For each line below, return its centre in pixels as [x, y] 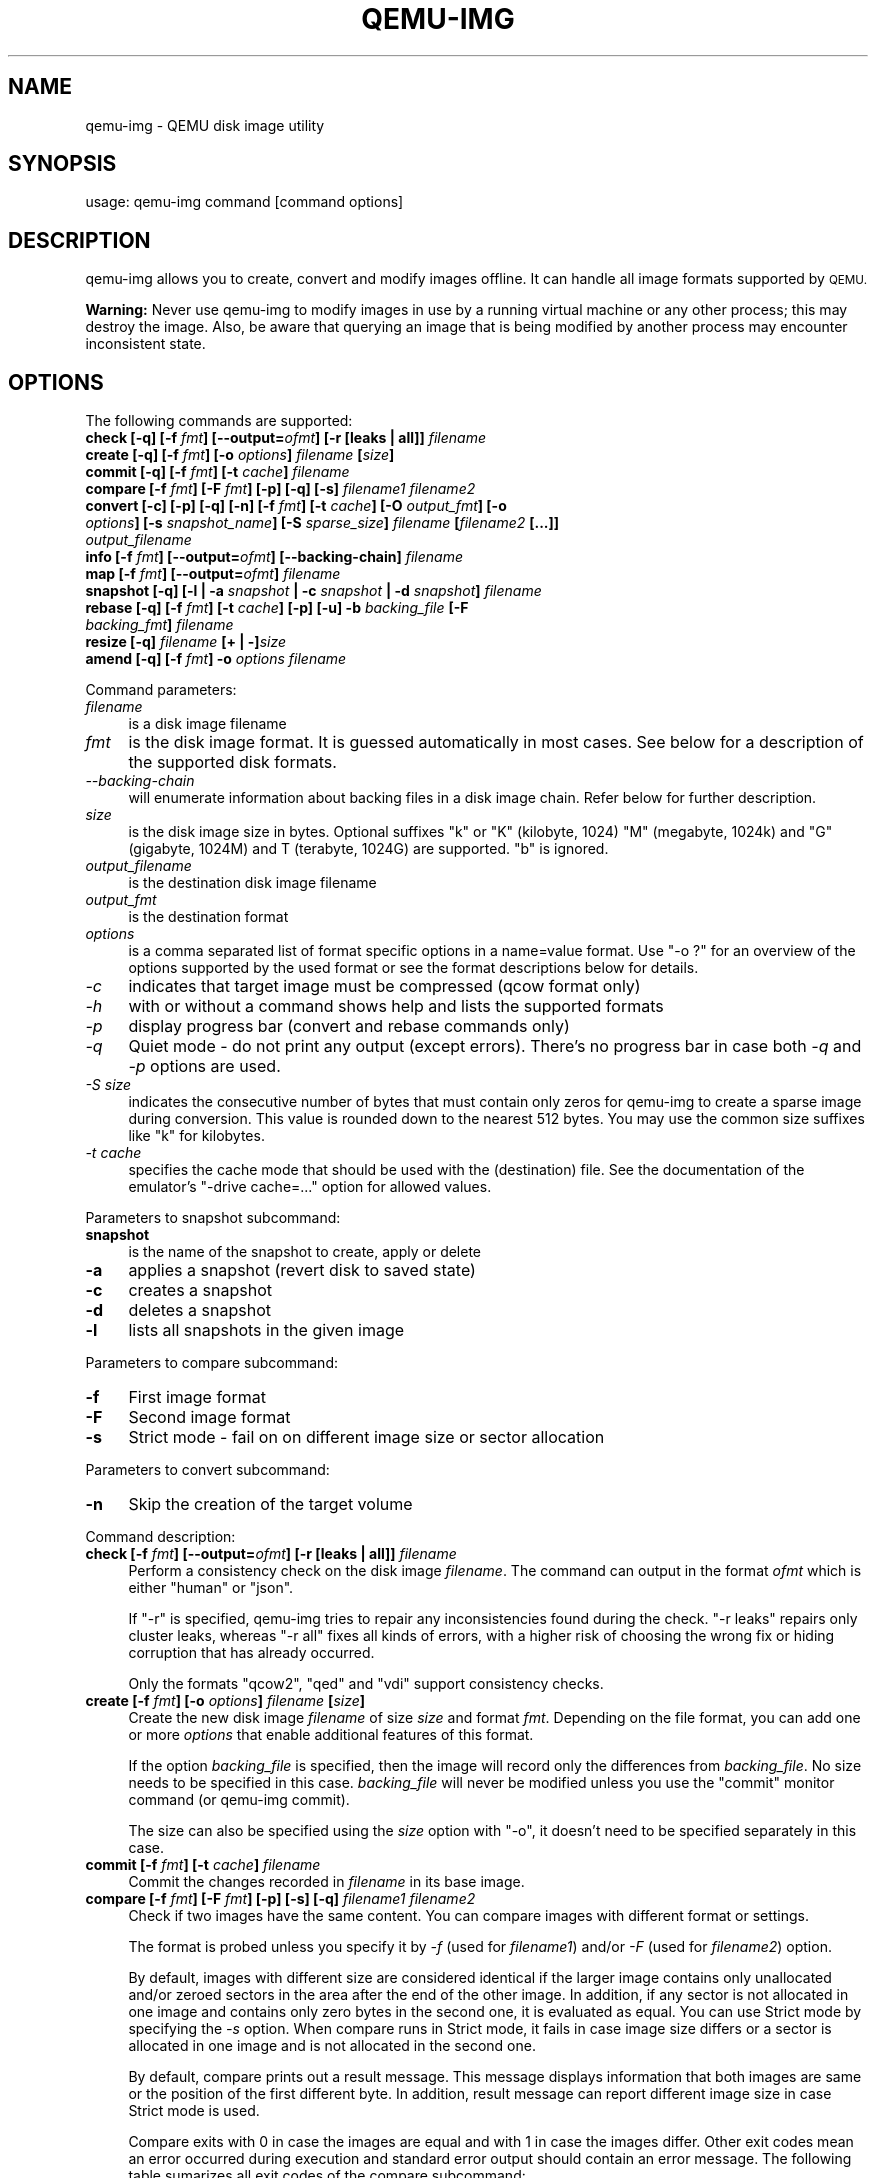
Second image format [209, 1417]
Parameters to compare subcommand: [211, 1363]
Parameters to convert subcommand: [207, 1470]
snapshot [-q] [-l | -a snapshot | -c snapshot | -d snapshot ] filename [313, 591]
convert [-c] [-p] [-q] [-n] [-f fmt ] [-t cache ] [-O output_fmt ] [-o [296, 506]
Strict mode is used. [194, 2111]
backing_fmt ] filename [159, 625]
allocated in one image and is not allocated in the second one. [332, 2046]
